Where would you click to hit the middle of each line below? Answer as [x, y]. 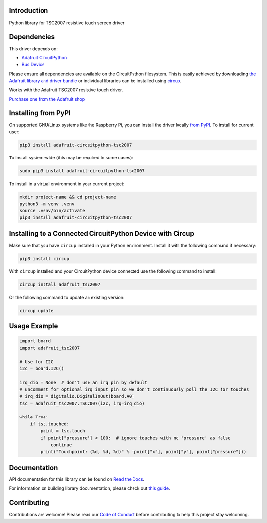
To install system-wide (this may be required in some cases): [71, 158]
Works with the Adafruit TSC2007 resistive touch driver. [66, 90]
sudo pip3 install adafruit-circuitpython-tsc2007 [82, 171]
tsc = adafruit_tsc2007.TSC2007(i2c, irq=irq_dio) [82, 403]
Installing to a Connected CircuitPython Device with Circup [102, 234]
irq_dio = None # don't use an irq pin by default [84, 382]
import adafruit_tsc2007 [50, 348]
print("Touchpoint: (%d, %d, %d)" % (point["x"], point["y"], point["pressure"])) [143, 452]
